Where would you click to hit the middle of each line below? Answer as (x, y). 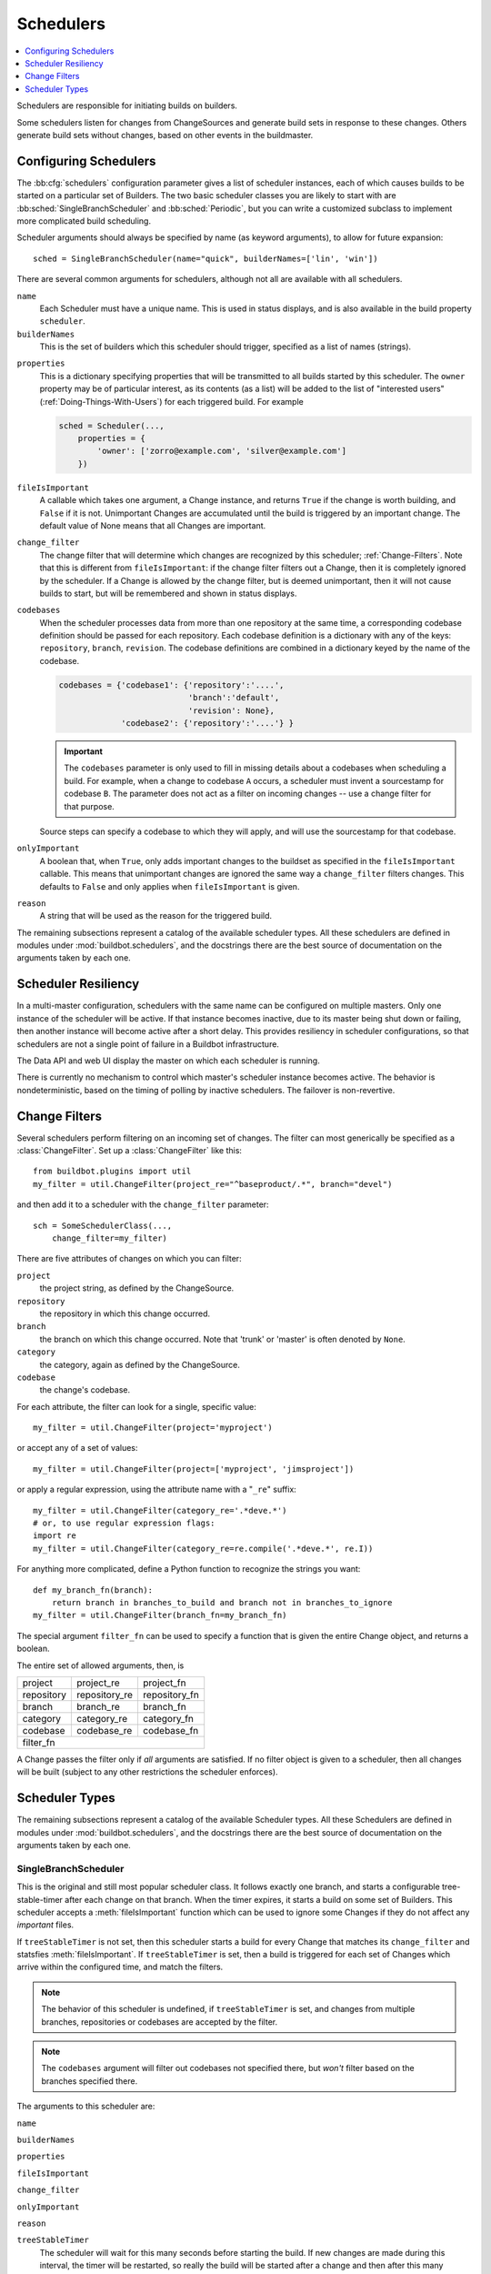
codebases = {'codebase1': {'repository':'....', (171, 685)
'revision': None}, (231, 710)
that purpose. (90, 806)
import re (55, 1536)
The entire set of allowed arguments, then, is (100, 1665)
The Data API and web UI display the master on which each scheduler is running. (168, 1061)
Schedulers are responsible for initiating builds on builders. (127, 106)
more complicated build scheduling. (84, 221)
